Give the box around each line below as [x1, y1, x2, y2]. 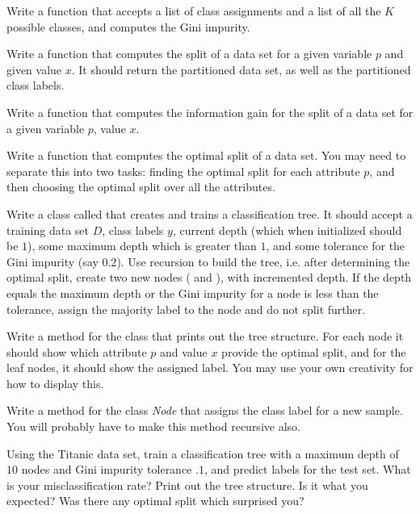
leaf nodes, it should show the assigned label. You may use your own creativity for [6, 359, 414, 376]
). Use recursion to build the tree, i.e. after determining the [116, 253, 410, 270]
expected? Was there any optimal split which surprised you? [6, 492, 304, 509]
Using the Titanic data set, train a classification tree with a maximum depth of [6, 445, 399, 462]
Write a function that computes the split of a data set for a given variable [6, 45, 372, 62]
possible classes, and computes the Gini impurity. [6, 18, 250, 35]
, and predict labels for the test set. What [204, 461, 411, 478]
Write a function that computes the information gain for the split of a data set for [6, 103, 414, 120]
